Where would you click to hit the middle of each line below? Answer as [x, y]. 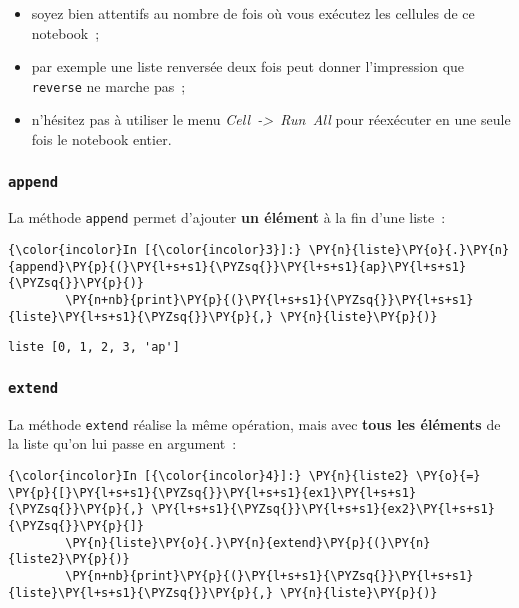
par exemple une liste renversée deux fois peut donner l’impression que [248, 66]
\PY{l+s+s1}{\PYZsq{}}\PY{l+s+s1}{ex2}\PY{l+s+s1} [323, 509]
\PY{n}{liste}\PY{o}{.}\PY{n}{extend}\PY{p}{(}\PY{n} [248, 542]
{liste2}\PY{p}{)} [69, 559]
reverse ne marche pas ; [108, 85]
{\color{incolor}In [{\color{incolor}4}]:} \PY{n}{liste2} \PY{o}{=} [244, 476]
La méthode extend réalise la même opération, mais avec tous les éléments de [254, 423]
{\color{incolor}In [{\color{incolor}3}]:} [155, 250]
